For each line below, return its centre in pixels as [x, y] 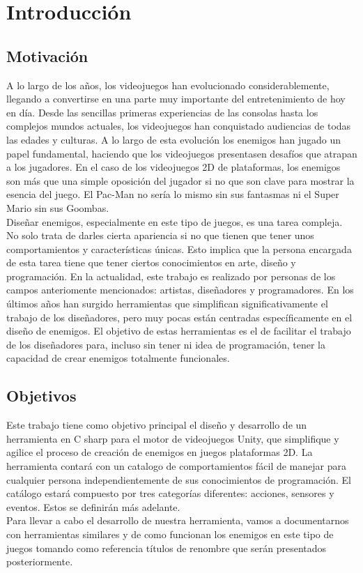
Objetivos [41, 396]
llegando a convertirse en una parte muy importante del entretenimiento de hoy [176, 99]
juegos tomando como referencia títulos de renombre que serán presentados [167, 548]
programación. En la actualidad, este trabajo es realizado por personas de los [171, 276]
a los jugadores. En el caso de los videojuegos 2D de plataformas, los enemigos [173, 167]
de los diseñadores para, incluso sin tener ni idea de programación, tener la [166, 344]
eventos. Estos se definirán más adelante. [93, 506]
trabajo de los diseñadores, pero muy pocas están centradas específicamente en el [179, 317]
